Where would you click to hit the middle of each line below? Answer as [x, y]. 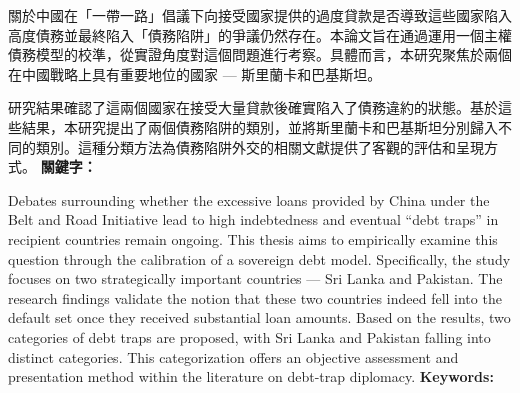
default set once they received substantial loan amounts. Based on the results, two [259, 317]
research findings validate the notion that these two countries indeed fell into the [255, 297]
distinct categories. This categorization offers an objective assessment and [233, 356]
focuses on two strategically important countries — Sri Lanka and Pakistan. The [255, 278]
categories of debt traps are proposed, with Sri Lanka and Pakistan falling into [249, 336]
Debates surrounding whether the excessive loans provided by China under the [249, 199]
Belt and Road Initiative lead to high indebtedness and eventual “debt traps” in [253, 219]
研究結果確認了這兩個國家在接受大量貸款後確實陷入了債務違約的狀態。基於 [253, 107]
